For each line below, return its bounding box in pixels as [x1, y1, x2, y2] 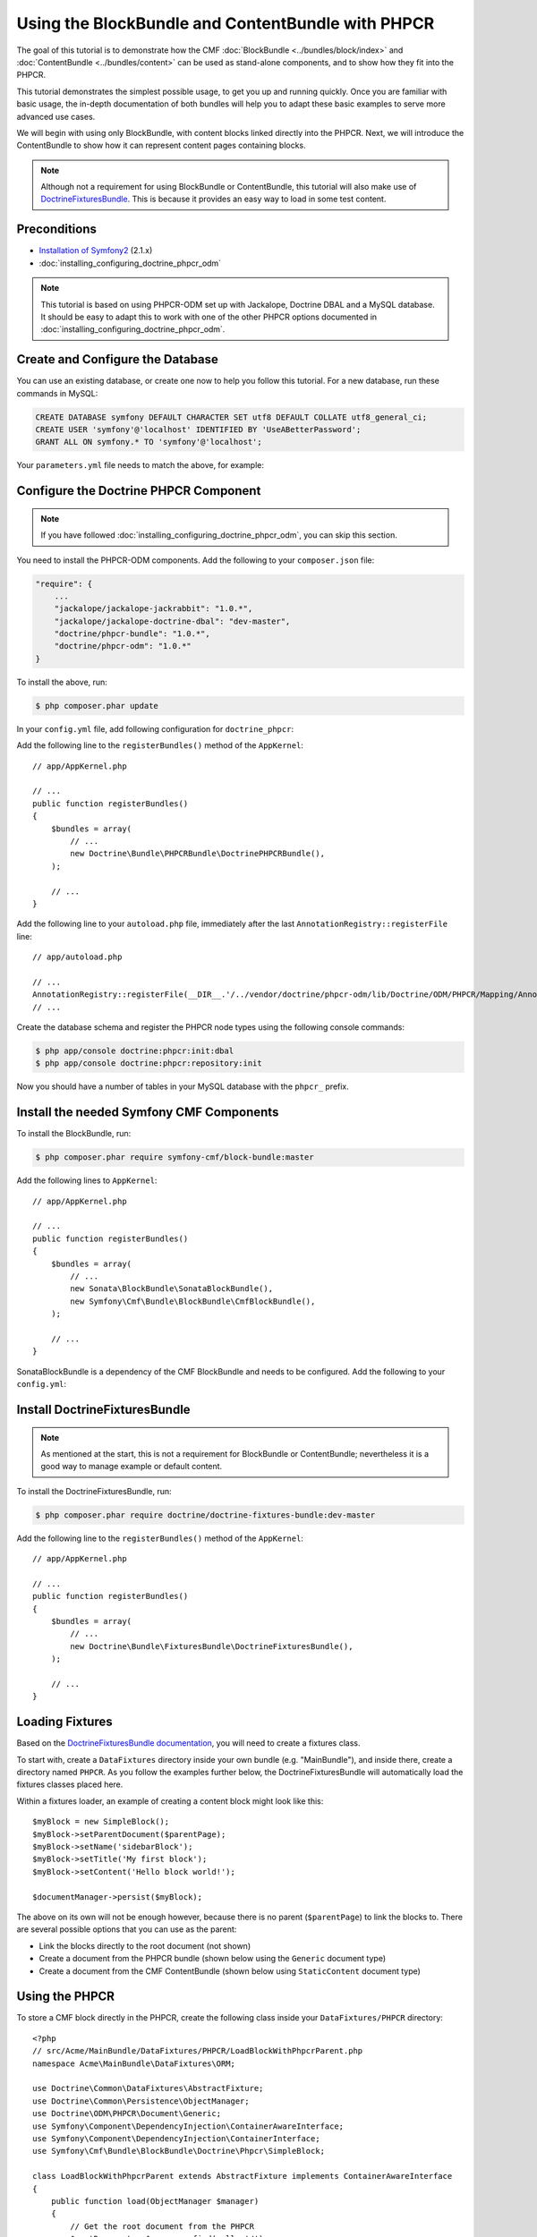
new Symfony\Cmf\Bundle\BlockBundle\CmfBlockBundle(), [70, 1296, 316, 1306]
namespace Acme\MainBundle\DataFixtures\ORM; [32, 2058, 236, 2069]
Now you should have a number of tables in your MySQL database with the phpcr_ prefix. [16, 1081, 349, 1092]
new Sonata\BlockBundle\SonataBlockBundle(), [70, 1284, 273, 1294]
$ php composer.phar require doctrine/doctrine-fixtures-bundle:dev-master [35, 1510, 376, 1520]
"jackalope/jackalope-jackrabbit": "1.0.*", [54, 604, 253, 614]
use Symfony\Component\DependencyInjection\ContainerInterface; [32, 2133, 321, 2143]
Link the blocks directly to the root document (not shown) [38, 1940, 251, 1951]
